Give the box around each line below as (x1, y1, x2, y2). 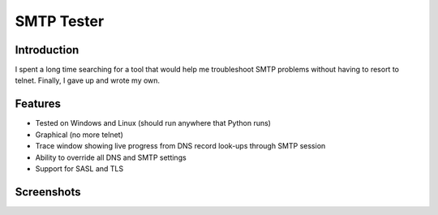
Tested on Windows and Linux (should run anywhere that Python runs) (35, 118, 272, 128)
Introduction (15, 43, 79, 57)
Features (15, 97, 61, 111)
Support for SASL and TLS (35, 163, 124, 174)
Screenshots (15, 185, 81, 199)
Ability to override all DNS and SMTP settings (35, 153, 187, 162)
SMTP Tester (15, 12, 105, 30)
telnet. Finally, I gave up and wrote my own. (15, 75, 161, 85)
